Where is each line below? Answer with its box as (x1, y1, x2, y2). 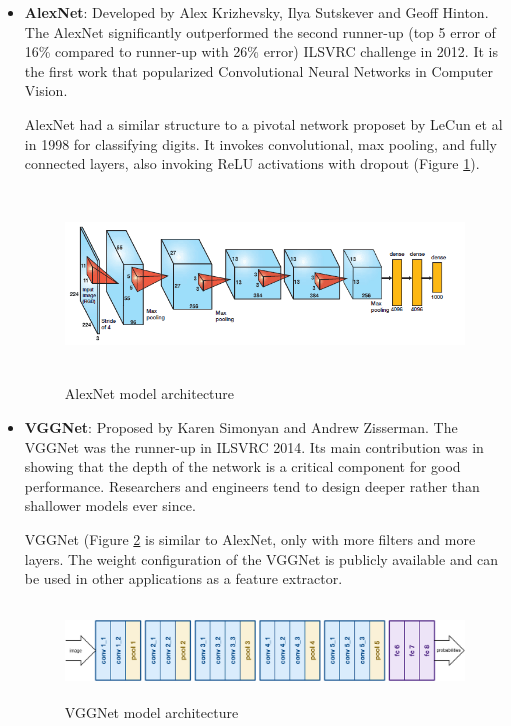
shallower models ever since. (24, 495, 196, 516)
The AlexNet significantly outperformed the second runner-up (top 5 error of (24, 21, 496, 42)
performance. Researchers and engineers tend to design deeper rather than (24, 475, 480, 496)
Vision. (24, 80, 68, 101)
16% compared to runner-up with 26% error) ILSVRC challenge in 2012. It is (24, 41, 498, 62)
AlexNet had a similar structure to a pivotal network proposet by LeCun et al (24, 113, 503, 134)
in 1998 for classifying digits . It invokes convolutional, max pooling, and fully (24, 133, 497, 154)
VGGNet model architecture (64, 702, 239, 723)
